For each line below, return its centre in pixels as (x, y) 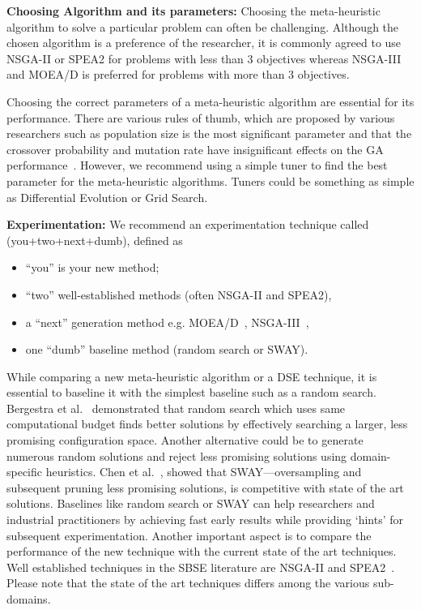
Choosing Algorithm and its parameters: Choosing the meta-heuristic (193, 11)
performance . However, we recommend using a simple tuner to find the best (197, 165)
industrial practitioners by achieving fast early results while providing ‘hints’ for (205, 520)
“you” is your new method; (92, 267)
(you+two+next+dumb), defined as (95, 240)
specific (25, 472)
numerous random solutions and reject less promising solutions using (177, 455)
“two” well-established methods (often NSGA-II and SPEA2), (179, 294)
